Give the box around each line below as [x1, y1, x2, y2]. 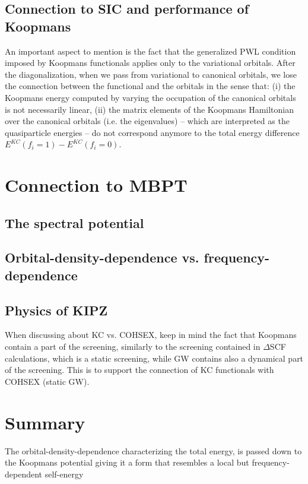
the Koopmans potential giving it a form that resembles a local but [5, 456, 249, 469]
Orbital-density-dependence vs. [5, 248, 199, 267]
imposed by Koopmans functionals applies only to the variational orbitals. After [5, 56, 296, 69]
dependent [5, 467, 43, 480]
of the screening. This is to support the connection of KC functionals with [5, 363, 274, 376]
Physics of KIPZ [5, 300, 108, 319]
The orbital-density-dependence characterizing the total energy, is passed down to [5, 444, 302, 457]
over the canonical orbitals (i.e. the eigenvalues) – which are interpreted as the [5, 115, 290, 127]
